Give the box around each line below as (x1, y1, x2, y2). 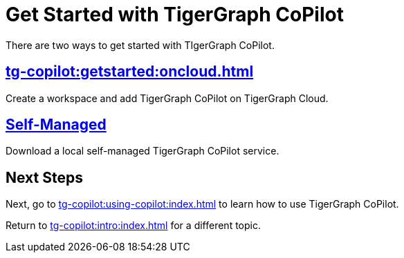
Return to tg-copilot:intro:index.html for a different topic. (6, 219, 261, 232)
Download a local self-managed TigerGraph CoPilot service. (6, 145, 279, 157)
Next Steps (6, 168, 83, 186)
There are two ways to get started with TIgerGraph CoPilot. (6, 39, 275, 51)
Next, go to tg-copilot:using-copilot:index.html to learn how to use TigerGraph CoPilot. (6, 198, 399, 210)
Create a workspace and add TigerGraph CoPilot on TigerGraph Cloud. (6, 92, 329, 104)
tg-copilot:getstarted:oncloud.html (6, 63, 254, 81)
